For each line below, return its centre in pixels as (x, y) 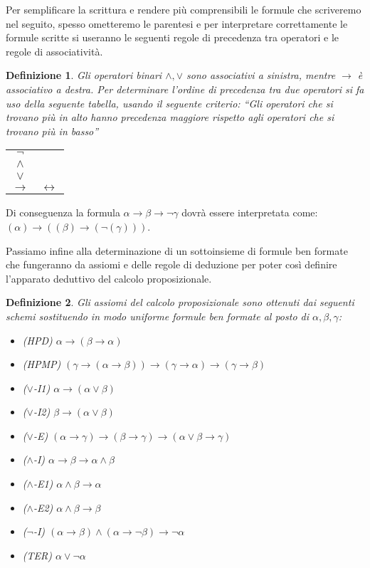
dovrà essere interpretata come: (250, 212)
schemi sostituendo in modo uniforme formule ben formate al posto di (158, 316)
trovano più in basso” (52, 131)
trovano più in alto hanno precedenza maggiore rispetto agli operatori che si (170, 117)
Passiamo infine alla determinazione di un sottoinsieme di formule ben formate (177, 250)
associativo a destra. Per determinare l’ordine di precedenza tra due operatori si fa (185, 89)
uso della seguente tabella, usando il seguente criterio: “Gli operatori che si (169, 103)
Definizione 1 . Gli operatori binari (84, 75)
